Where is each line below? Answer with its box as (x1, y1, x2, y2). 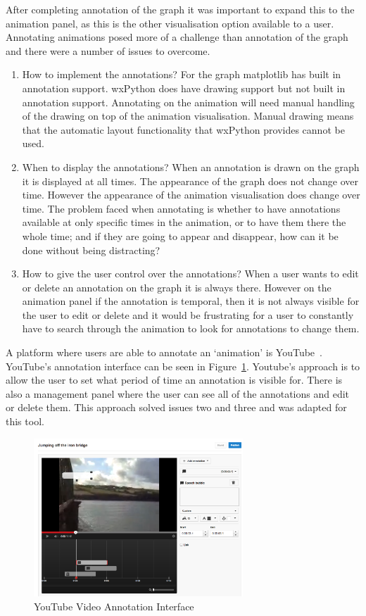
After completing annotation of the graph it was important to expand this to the (6, 2, 355, 16)
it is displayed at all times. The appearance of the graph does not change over (22, 173, 358, 188)
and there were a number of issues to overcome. (6, 43, 210, 58)
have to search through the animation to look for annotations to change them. (22, 321, 360, 336)
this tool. (6, 414, 44, 429)
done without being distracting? (22, 242, 160, 257)
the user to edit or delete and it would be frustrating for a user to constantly (22, 307, 354, 322)
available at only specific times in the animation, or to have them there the (22, 215, 346, 230)
